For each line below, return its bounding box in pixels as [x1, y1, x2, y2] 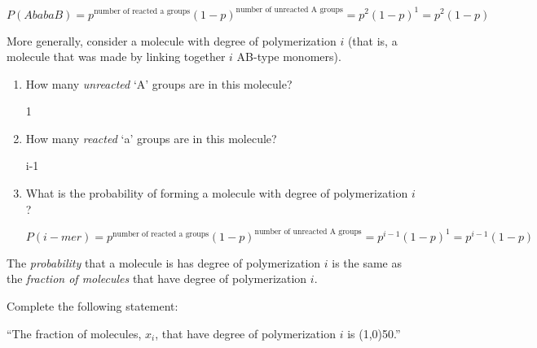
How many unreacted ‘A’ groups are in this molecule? [25, 75, 293, 92]
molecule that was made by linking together [7, 48, 226, 65]
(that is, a [347, 32, 398, 49]
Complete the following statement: [7, 297, 178, 314]
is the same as [332, 254, 402, 271]
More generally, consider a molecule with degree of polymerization [7, 32, 337, 49]
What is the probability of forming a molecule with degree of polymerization [25, 185, 408, 202]
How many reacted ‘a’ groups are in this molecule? [25, 129, 277, 146]
